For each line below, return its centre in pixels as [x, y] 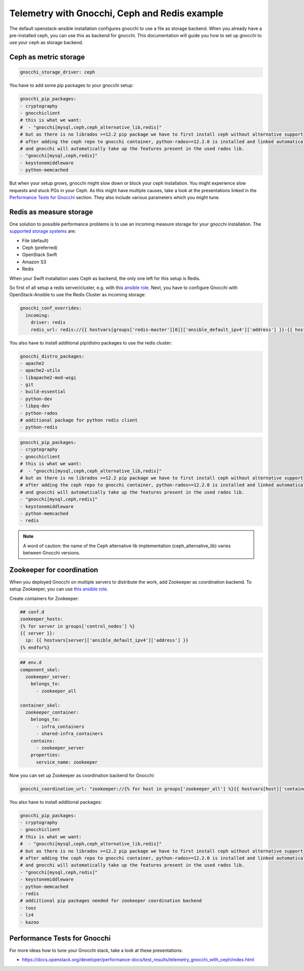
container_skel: [40, 705]
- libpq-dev [35, 406]
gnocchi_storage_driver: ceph [58, 72]
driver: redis [48, 322]
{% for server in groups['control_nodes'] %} [78, 626]
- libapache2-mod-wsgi [48, 378]
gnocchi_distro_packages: [52, 356]
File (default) [35, 240]
